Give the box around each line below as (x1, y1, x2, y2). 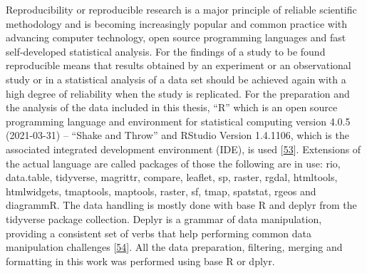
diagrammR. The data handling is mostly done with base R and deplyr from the (6, 197, 357, 212)
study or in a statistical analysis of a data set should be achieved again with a (6, 71, 346, 86)
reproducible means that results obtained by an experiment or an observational (6, 58, 351, 73)
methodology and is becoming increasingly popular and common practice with (6, 16, 348, 31)
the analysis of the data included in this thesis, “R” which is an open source (6, 100, 338, 115)
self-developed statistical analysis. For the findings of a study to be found (6, 43, 326, 58)
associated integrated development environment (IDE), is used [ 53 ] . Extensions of (6, 141, 361, 156)
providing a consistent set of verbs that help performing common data (6, 225, 312, 240)
